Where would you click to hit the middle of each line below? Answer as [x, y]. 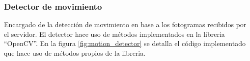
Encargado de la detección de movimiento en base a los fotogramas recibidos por [125, 24]
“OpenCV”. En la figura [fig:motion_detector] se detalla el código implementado [125, 43]
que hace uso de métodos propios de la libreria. [75, 53]
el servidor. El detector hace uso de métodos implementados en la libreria [114, 34]
